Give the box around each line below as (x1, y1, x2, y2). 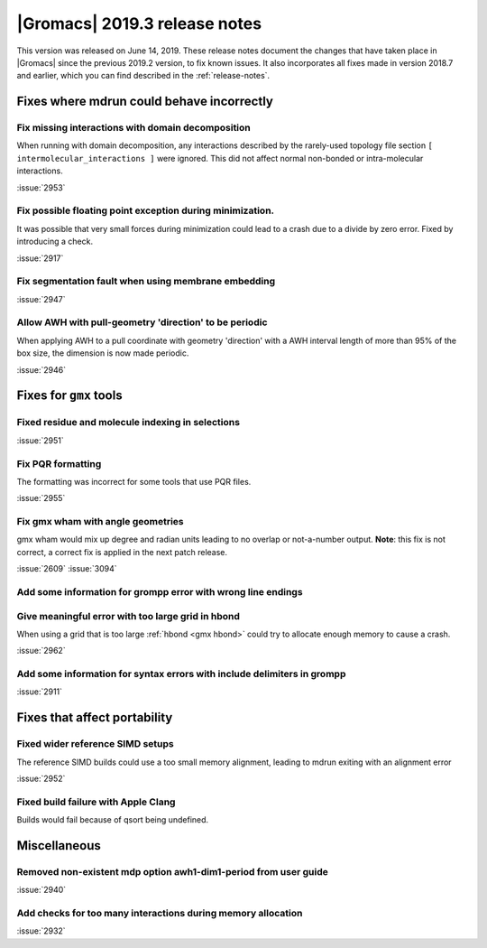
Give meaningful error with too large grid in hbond (16, 609, 241, 622)
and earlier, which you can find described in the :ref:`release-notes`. (16, 70, 271, 81)
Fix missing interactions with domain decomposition (16, 122, 252, 135)
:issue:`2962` (16, 646, 67, 656)
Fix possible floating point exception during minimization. (16, 204, 275, 217)
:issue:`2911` (16, 686, 63, 697)
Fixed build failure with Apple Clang (16, 795, 176, 808)
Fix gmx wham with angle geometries (16, 516, 184, 528)
